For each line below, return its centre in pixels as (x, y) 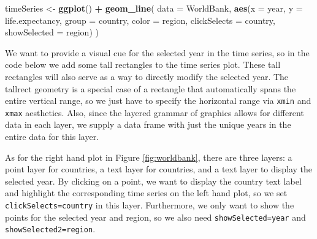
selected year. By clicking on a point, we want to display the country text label (153, 181)
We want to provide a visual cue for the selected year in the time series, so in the (157, 52)
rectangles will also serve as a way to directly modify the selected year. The (147, 76)
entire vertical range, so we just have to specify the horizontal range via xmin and (158, 101)
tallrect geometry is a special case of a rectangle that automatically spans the (151, 88)
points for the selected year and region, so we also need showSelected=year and (155, 217)
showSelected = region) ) (52, 32)
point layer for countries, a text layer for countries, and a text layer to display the (159, 169)
